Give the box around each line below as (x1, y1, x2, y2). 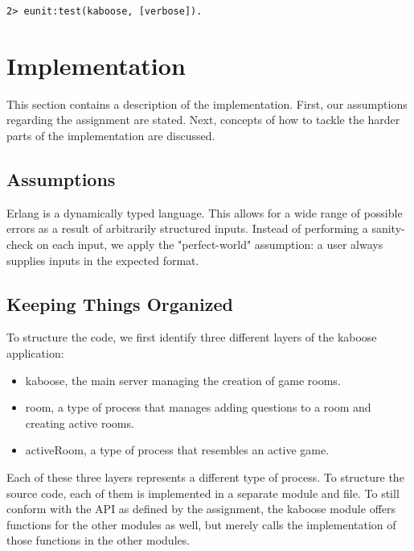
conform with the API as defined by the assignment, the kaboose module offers (6, 500, 396, 517)
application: (6, 344, 64, 361)
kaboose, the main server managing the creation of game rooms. (25, 371, 341, 388)
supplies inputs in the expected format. (6, 251, 199, 268)
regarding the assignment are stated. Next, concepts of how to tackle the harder (6, 111, 400, 128)
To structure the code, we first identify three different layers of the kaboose (6, 329, 377, 346)
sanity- (371, 220, 405, 237)
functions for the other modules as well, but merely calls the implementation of (6, 516, 396, 532)
